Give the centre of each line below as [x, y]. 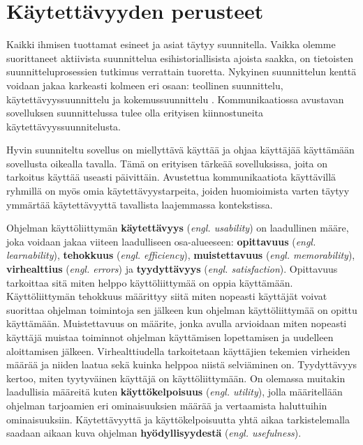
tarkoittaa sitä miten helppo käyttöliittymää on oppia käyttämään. [150, 282]
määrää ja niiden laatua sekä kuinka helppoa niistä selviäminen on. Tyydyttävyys [182, 364]
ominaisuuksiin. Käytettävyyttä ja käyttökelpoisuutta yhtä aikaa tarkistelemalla [178, 419]
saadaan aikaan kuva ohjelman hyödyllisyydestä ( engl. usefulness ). [154, 433]
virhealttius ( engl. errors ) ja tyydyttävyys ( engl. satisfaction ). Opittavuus [172, 269]
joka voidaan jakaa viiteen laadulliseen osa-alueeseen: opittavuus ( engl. [161, 241]
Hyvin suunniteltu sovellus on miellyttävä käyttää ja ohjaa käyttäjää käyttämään [180, 150]
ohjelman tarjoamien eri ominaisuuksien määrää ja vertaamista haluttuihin [167, 405]
